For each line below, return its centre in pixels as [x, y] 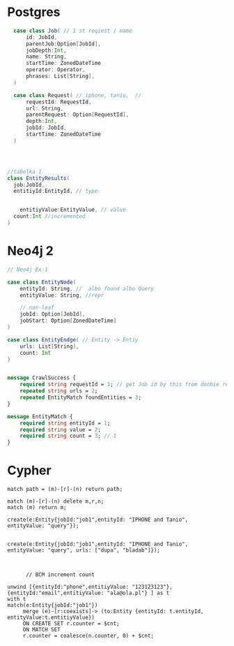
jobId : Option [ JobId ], [53, 314]
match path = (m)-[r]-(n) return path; [65, 490]
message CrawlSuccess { [42, 378]
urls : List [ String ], [49, 346]
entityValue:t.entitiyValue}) [51, 618]
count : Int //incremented [49, 216]
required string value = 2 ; [60, 430]
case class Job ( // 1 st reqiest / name [73, 31]
